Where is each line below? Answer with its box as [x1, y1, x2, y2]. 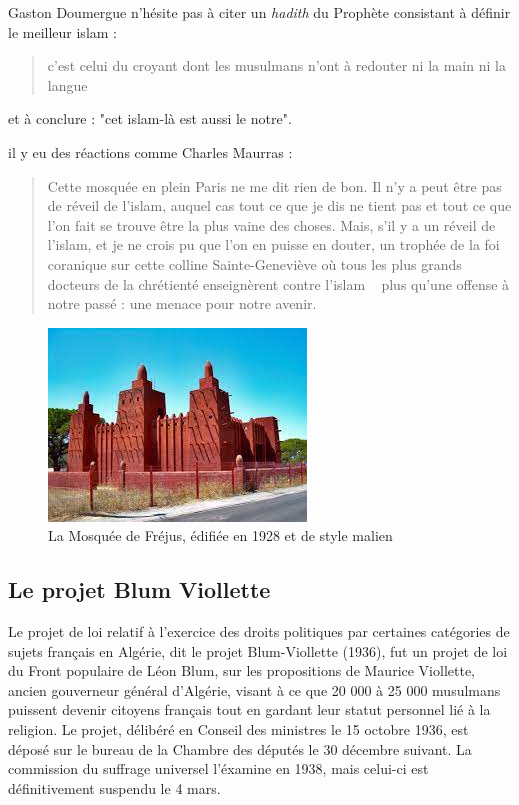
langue [47, 74, 88, 95]
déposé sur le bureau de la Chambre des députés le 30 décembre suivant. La [8, 738, 472, 759]
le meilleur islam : [8, 21, 117, 42]
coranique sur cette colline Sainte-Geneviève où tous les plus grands [47, 253, 462, 274]
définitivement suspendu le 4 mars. [8, 777, 221, 798]
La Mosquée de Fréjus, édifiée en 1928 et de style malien [48, 525, 393, 546]
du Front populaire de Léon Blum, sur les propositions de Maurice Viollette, [8, 660, 476, 681]
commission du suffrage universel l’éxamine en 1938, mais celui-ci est [8, 758, 429, 779]
